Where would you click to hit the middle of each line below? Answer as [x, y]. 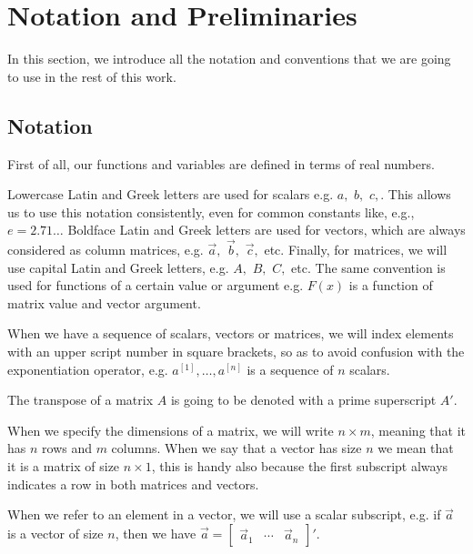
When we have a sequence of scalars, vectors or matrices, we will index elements [231, 333]
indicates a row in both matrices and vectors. [133, 483]
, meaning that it [418, 430]
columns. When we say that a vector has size [236, 448]
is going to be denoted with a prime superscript [303, 400]
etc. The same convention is [368, 267]
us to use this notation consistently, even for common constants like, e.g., [211, 212]
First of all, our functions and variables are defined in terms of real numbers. [221, 163]
